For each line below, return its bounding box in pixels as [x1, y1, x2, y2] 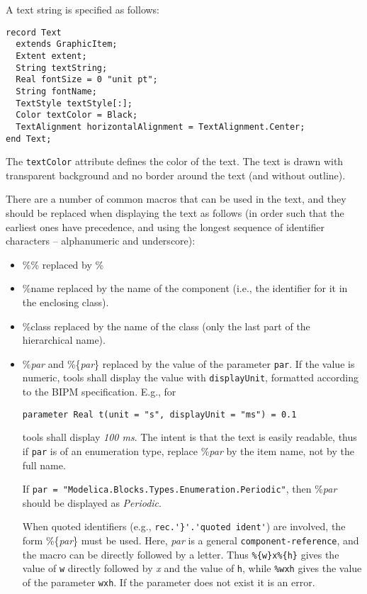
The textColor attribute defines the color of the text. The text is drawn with [6, 154, 344, 169]
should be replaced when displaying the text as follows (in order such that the [6, 206, 344, 220]
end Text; [6, 133, 52, 144]
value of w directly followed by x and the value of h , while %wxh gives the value [22, 561, 362, 576]
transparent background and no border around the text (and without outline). [6, 167, 346, 182]
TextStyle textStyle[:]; [16, 98, 132, 108]
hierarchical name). [22, 332, 106, 347]
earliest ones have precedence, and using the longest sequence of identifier [6, 219, 325, 234]
